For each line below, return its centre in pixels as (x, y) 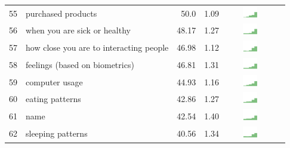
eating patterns (53, 99)
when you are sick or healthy (78, 30)
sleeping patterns (57, 133)
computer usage (54, 81)
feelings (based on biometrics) (80, 64)
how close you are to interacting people (97, 47)
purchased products (61, 13)
